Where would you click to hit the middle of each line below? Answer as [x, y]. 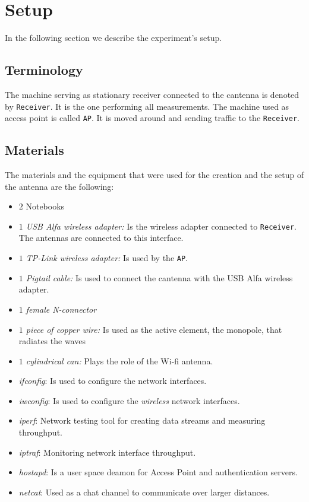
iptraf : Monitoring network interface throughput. [107, 452]
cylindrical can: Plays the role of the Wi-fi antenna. [119, 360]
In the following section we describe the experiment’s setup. [113, 38]
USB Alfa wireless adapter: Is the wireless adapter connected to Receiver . [161, 226]
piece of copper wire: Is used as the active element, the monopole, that [154, 329]
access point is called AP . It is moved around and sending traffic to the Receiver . [152, 118]
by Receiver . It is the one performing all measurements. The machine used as [147, 106]
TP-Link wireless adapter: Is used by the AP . [107, 258]
